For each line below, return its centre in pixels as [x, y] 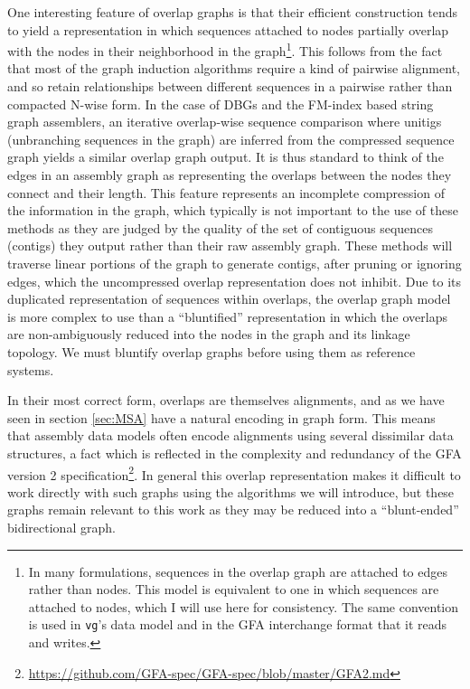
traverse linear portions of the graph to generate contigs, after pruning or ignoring [235, 263]
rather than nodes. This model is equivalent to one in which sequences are [234, 589]
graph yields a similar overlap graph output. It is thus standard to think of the [226, 157]
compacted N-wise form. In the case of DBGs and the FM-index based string [221, 104]
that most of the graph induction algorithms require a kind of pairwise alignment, [234, 68]
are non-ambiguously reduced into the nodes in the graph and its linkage [209, 334]
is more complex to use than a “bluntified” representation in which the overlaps [227, 316]
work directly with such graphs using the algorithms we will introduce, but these [231, 491]
